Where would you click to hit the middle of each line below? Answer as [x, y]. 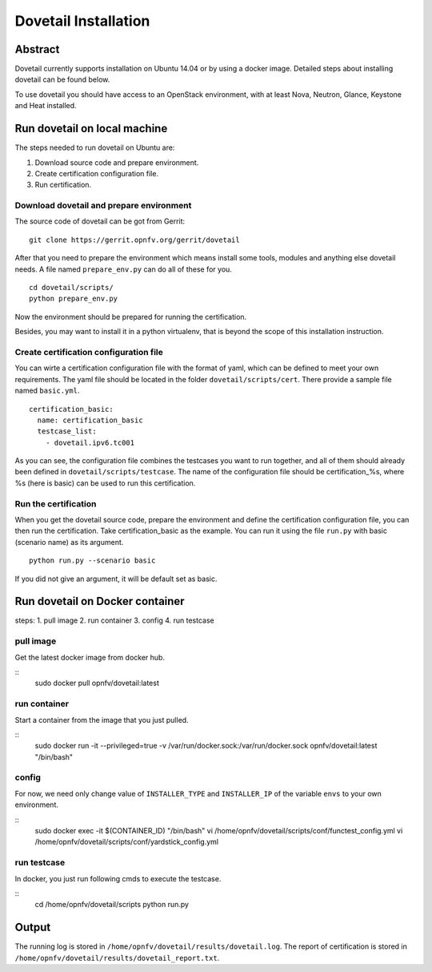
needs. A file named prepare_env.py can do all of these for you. [123, 269]
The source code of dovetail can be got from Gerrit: [100, 221]
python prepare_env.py [74, 299]
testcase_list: [67, 432]
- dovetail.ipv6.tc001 [90, 442]
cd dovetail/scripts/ [71, 288]
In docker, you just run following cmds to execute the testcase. [118, 878]
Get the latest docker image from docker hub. [90, 657]
